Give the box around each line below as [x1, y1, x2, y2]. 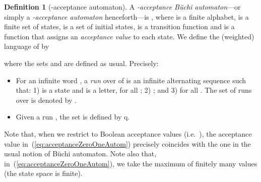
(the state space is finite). [4, 168, 83, 178]
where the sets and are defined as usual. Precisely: [4, 57, 159, 68]
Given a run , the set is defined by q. [16, 111, 130, 122]
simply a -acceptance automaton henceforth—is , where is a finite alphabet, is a [4, 11, 249, 22]
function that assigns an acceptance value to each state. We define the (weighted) [4, 31, 254, 41]
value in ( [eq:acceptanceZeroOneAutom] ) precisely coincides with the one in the [4, 138, 251, 149]
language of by [4, 41, 49, 51]
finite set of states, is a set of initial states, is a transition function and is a [4, 21, 235, 32]
